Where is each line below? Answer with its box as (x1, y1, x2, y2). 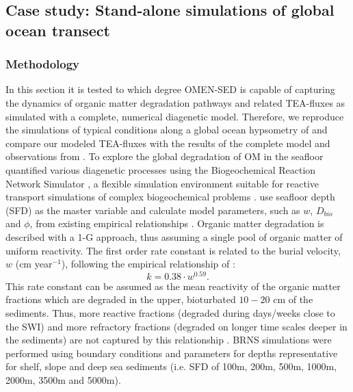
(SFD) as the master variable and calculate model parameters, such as (5, 202, 300, 217)
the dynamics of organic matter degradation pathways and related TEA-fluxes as (5, 95, 345, 109)
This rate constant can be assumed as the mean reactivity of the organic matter (5, 278, 341, 293)
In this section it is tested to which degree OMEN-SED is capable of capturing (5, 82, 335, 96)
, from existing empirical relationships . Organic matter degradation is (29, 216, 324, 231)
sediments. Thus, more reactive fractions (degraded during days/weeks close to (5, 305, 335, 319)
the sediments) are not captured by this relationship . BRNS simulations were (5, 332, 332, 347)
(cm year (15, 257, 53, 271)
